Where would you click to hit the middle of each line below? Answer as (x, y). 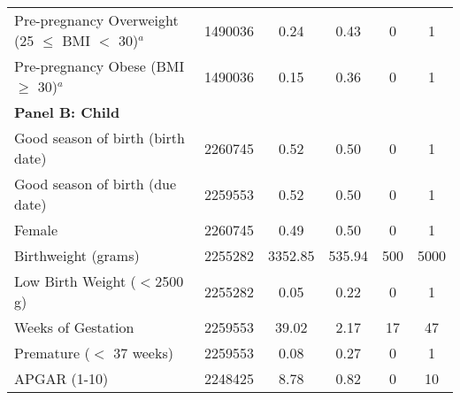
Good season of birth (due (96, 184)
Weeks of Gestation (74, 327)
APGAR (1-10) (61, 378)
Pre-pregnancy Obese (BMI (100, 66)
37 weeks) (143, 353)
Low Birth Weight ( (75, 281)
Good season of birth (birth (100, 138)
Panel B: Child (67, 112)
